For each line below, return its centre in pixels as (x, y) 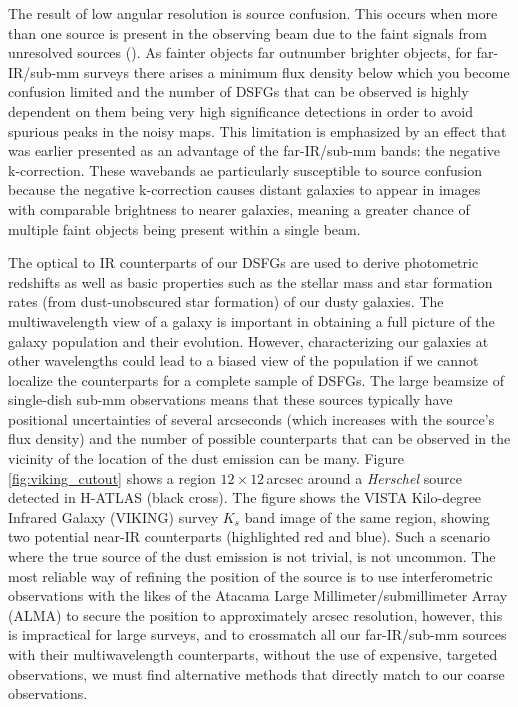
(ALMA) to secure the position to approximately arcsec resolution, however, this (255, 614)
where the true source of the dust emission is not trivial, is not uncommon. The (252, 556)
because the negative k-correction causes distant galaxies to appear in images (244, 189)
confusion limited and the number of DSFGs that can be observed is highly (238, 91)
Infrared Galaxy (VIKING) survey (113, 516)
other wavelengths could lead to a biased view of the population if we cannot (243, 360)
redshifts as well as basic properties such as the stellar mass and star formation (250, 281)
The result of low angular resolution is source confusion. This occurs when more (253, 13)
